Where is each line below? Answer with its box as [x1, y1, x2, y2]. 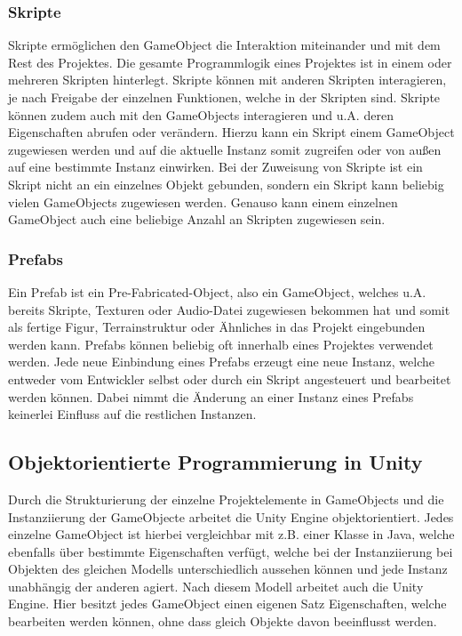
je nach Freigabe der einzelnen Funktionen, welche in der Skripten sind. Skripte [8, 88, 441, 106]
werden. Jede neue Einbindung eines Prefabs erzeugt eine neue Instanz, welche [8, 352, 435, 371]
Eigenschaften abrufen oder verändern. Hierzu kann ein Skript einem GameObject [8, 123, 455, 141]
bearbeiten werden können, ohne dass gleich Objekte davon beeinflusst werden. [8, 612, 437, 631]
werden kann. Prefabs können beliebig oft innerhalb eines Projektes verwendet [8, 334, 434, 353]
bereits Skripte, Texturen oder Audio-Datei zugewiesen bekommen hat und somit [8, 300, 450, 318]
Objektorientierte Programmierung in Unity [8, 448, 423, 476]
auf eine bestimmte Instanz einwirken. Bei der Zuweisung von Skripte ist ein [8, 157, 423, 176]
